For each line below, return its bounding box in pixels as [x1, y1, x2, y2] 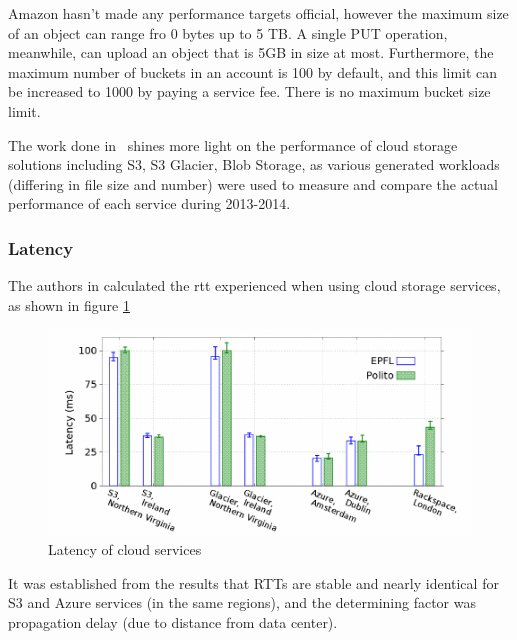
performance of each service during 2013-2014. [8, 193, 291, 214]
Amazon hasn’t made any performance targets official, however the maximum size [8, 3, 509, 23]
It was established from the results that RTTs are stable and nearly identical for [8, 572, 499, 593]
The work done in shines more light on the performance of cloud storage [8, 134, 458, 155]
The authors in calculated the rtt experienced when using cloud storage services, [8, 275, 501, 296]
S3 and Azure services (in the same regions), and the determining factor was [8, 592, 476, 613]
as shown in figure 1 [8, 294, 130, 315]
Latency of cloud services [48, 539, 202, 560]
